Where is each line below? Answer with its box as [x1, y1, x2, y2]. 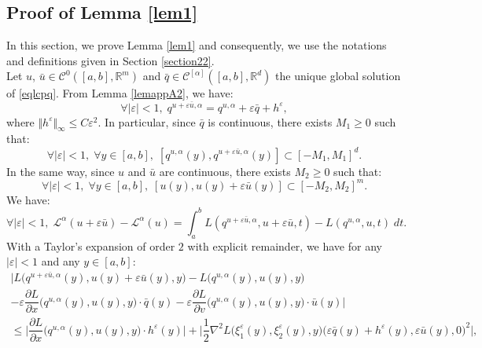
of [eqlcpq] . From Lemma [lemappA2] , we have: [6, 85, 234, 101]
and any [41, 253, 80, 269]
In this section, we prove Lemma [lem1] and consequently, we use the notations [6, 37, 387, 53]
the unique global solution [275, 68, 401, 84]
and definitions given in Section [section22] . [6, 52, 215, 68]
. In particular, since [98, 113, 196, 130]
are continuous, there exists [159, 163, 291, 179]
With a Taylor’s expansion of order [6, 237, 175, 254]
